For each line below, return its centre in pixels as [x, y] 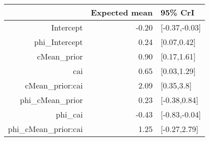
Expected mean [121, 12]
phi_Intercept [58, 42]
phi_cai [69, 114]
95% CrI [177, 12]
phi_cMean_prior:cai [45, 129]
